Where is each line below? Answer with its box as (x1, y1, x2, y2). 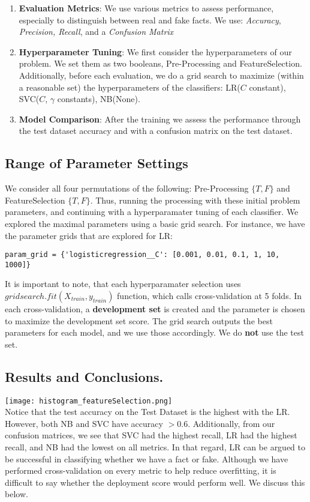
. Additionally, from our (188, 417, 275, 429)
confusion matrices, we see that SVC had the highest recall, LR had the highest (5, 429, 297, 441)
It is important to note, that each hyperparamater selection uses (5, 277, 241, 290)
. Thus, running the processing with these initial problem (90, 193, 300, 206)
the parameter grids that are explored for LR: (5, 229, 173, 241)
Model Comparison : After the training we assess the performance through (19, 112, 301, 125)
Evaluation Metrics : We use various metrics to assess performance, (19, 2, 274, 14)
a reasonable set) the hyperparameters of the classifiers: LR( (19, 80, 240, 93)
